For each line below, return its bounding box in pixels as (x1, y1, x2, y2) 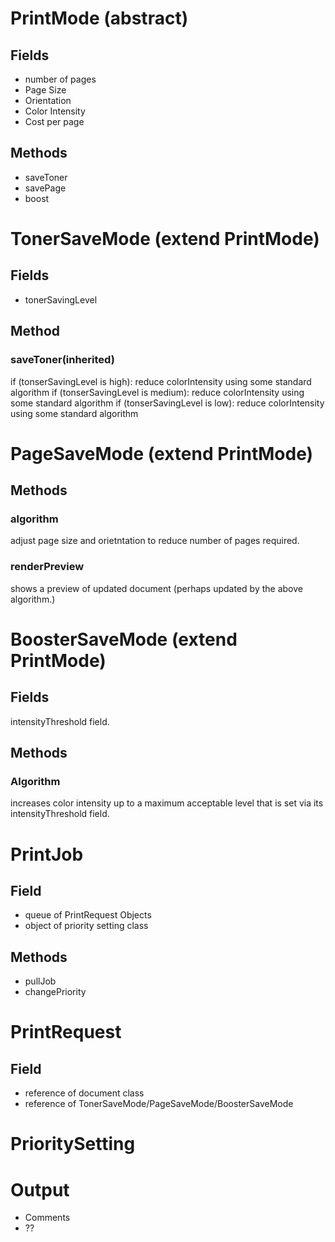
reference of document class (24, 1087, 145, 1099)
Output (10, 1178, 70, 1201)
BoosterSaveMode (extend (10, 628, 238, 651)
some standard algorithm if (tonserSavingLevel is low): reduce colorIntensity (10, 397, 325, 409)
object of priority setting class (24, 920, 149, 932)
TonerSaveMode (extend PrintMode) (10, 228, 320, 250)
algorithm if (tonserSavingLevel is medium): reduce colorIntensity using (10, 386, 305, 398)
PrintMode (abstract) (10, 7, 189, 30)
